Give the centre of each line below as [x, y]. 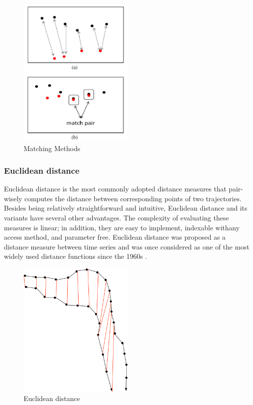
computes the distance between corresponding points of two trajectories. [133, 198]
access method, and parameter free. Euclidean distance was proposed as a [115, 237]
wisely [13, 198]
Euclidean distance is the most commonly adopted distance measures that [115, 189]
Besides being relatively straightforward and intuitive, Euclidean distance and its [126, 208]
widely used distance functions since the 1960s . [76, 256]
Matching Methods [52, 148]
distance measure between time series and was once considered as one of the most [127, 246]
